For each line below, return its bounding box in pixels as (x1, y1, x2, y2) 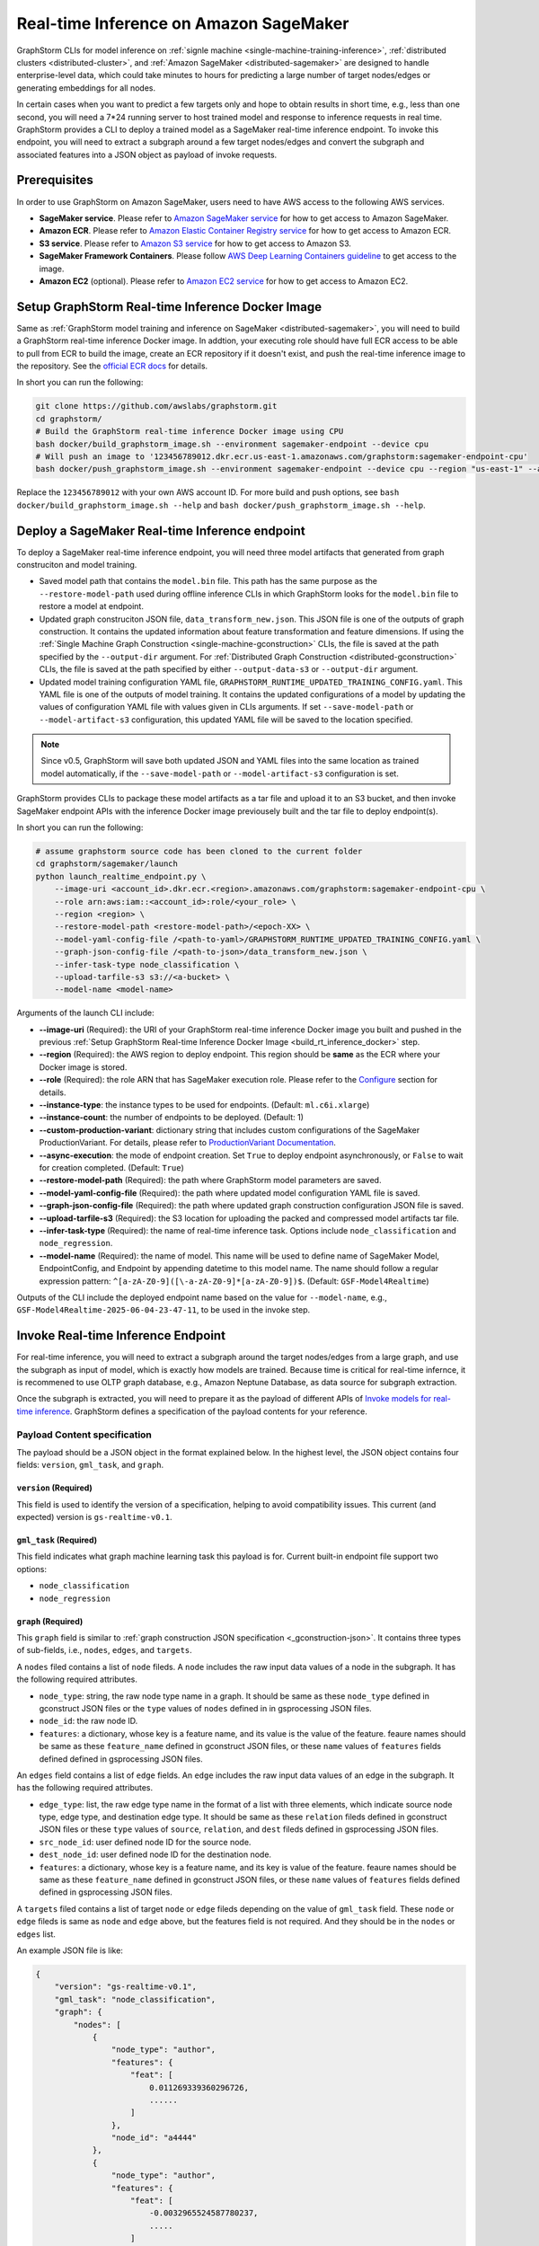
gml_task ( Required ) (16, 1534, 98, 1545)
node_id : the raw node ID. (39, 1716, 138, 1727)
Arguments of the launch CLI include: (16, 1007, 155, 1019)
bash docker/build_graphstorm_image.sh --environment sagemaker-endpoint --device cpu (35, 438, 429, 449)
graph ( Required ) (16, 1615, 84, 1626)
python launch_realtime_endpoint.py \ (35, 871, 207, 881)
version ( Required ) (16, 1482, 93, 1493)
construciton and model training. (16, 560, 137, 570)
